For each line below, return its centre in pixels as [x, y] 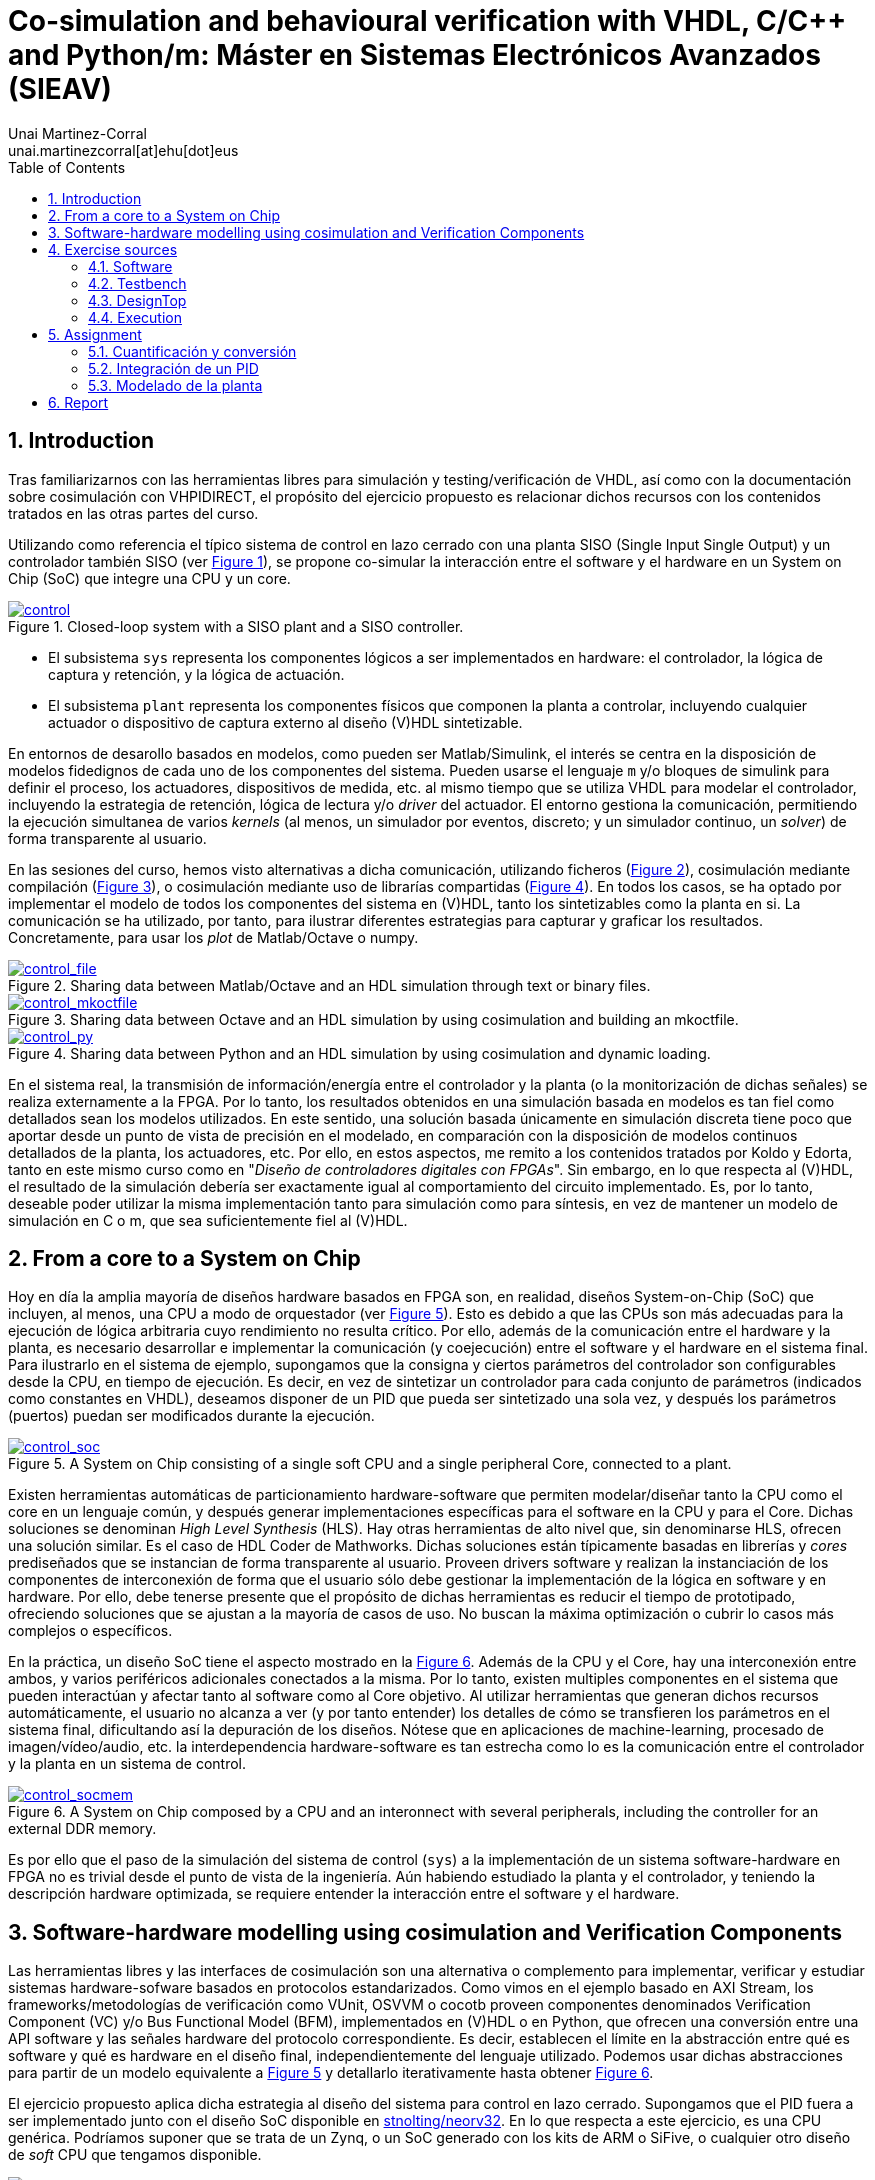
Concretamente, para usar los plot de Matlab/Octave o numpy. [213, 937]
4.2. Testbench [137, 283]
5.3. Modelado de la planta [175, 385]
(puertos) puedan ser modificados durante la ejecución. [191, 1416]
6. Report [78, 402]
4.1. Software [130, 266]
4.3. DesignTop [137, 300]
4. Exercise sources [113, 249]
